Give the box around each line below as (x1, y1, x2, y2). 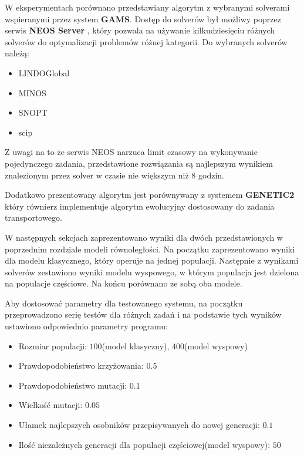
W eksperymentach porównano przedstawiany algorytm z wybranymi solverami (5, 1, 290, 13)
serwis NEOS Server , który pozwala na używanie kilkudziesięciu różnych (5, 24, 275, 36)
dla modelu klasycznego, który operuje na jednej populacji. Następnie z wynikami (5, 254, 299, 267)
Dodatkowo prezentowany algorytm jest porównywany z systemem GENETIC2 (5, 188, 295, 201)
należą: (5, 47, 29, 59)
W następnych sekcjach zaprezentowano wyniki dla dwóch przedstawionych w (5, 231, 283, 243)
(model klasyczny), (102, 339, 170, 352)
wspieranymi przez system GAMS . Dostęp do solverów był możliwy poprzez (5, 12, 281, 25)
